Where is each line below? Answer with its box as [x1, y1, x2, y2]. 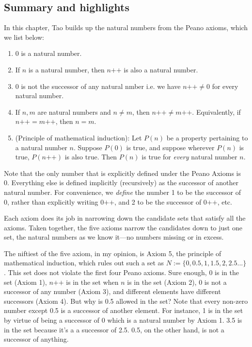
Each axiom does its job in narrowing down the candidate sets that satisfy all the [4, 213, 246, 223]
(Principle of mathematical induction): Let [15, 132, 142, 142]
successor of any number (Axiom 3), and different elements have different [4, 286, 221, 296]
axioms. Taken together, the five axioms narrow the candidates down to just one [4, 222, 242, 232]
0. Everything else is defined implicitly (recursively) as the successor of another [4, 177, 238, 188]
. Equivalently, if [192, 106, 241, 117]
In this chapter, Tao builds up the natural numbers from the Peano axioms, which [4, 22, 248, 33]
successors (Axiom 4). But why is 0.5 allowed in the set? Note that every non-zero [4, 295, 248, 306]
